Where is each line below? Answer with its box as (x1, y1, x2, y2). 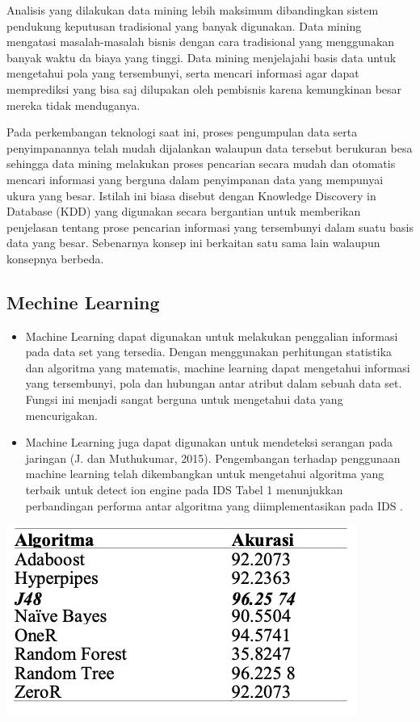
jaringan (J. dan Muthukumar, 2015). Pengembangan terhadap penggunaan (25, 449, 401, 466)
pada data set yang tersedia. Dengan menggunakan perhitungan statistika (25, 343, 393, 360)
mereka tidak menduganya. (6, 96, 141, 113)
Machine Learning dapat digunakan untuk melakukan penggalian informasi (25, 327, 398, 344)
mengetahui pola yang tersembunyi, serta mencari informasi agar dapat (6, 65, 359, 82)
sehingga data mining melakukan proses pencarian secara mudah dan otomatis (6, 155, 396, 172)
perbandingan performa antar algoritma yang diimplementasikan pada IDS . (25, 497, 404, 514)
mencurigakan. (25, 406, 98, 423)
